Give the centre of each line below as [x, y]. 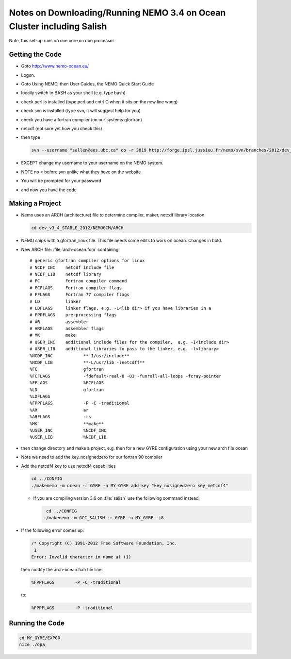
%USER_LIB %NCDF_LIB [68, 437]
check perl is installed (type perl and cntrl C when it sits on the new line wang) [99, 101]
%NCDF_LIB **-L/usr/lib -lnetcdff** [87, 362]
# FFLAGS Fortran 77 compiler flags [80, 295]
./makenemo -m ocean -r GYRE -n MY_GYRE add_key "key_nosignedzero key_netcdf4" [130, 486]
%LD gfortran [67, 390]
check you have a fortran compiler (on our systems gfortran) [82, 119]
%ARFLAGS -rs [61, 417]
